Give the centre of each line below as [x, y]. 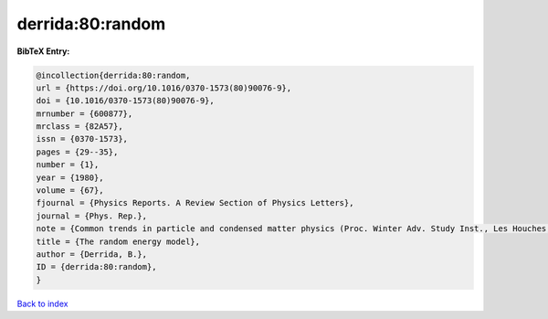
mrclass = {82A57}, [79, 127]
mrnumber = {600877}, [84, 113]
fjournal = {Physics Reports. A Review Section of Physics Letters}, [195, 203]
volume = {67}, [70, 191]
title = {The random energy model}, [118, 241]
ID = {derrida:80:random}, [96, 267]
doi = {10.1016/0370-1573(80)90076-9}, [125, 101]
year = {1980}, [70, 177]
